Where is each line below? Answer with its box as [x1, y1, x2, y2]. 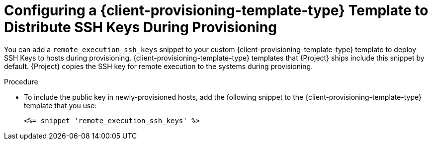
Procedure [4, 77, 38, 86]
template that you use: [24, 101, 97, 110]
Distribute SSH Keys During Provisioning [4, 19, 277, 36]
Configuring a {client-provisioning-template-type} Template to [4, 2, 429, 19]
